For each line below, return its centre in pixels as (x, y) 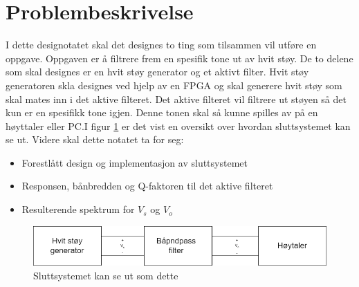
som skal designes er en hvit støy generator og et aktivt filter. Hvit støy (157, 72)
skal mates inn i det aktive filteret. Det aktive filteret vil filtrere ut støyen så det (176, 99)
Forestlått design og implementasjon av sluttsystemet (135, 162)
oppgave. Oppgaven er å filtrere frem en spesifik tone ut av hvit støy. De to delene (179, 58)
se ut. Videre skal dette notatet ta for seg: (95, 139)
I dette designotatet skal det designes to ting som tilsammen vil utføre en (161, 45)
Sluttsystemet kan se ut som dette (106, 275)
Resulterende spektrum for (78, 209)
